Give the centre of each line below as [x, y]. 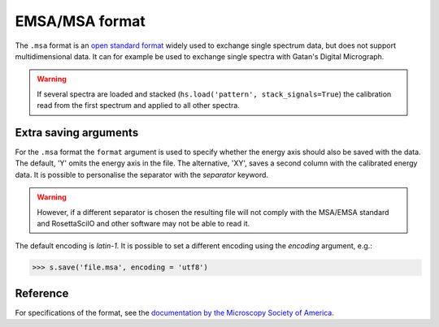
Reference [42, 293]
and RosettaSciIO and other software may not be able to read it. [143, 223]
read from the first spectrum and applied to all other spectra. [138, 105]
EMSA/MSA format [80, 21]
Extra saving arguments [77, 133]
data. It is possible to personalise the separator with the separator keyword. [141, 174]
